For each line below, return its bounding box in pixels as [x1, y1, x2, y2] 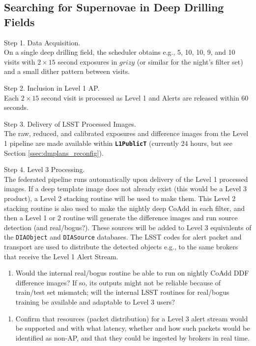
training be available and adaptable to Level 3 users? [15, 296, 175, 307]
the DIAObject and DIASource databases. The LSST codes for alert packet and [4, 232, 242, 242]
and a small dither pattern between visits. [4, 66, 130, 76]
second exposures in [57, 56, 117, 67]
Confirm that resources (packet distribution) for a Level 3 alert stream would [15, 313, 248, 323]
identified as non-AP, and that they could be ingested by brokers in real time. [15, 332, 250, 343]
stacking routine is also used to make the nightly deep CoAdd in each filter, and [4, 203, 245, 213]
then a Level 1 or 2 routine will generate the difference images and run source [4, 212, 238, 223]
